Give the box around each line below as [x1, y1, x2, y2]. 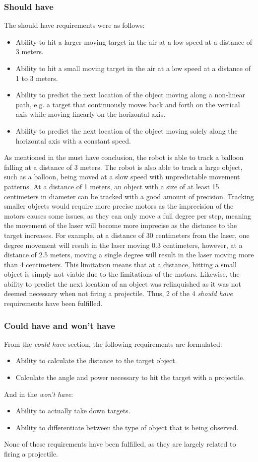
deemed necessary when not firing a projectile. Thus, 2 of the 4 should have [4, 288, 233, 299]
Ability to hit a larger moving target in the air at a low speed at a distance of [15, 36, 253, 47]
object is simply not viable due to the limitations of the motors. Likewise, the [4, 269, 240, 279]
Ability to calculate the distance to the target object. [15, 355, 177, 366]
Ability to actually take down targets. [15, 405, 130, 416]
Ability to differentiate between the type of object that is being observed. [15, 422, 239, 432]
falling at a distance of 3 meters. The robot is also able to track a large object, [4, 161, 243, 172]
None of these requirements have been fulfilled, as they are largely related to [4, 439, 236, 449]
